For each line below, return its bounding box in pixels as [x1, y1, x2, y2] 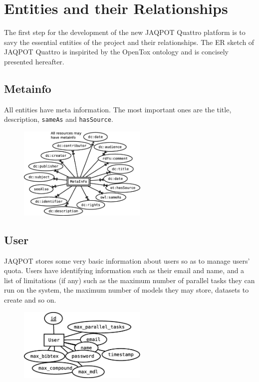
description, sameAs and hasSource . [4, 114, 113, 124]
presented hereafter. [4, 56, 64, 66]
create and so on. [4, 295, 56, 305]
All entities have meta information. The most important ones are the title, [4, 104, 232, 114]
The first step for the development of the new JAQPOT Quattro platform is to [4, 27, 246, 37]
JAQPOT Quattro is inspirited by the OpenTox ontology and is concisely [4, 46, 229, 57]
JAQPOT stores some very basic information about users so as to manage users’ [4, 255, 250, 266]
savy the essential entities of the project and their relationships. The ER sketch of [4, 36, 255, 47]
